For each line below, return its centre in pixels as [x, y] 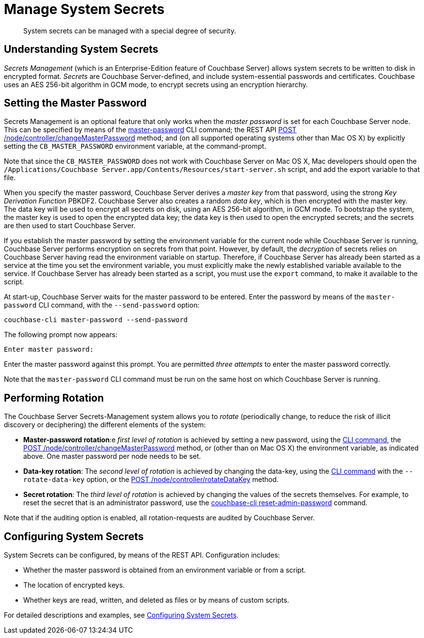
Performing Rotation [54, 398]
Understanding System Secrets [81, 49]
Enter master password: [49, 350]
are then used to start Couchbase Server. [70, 226]
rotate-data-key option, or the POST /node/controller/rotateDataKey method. [151, 480]
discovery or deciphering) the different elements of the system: [105, 425]
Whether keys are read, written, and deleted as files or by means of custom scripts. [156, 600]
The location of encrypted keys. [74, 585]
